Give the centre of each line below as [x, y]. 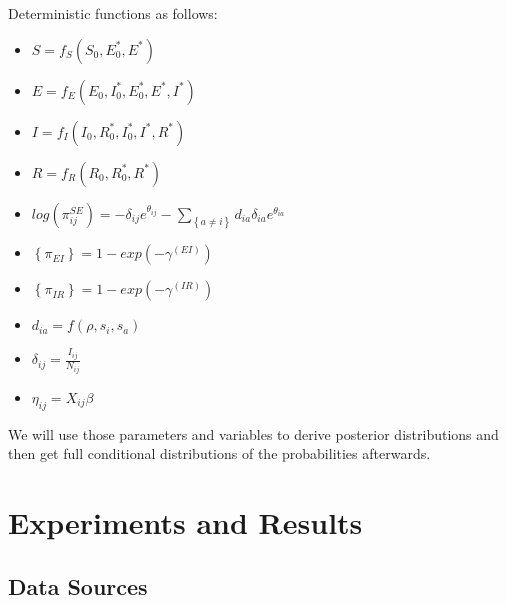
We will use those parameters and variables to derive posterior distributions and [253, 433]
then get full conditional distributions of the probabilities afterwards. [219, 453]
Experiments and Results [185, 522]
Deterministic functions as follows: [113, 13]
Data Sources [78, 585]
